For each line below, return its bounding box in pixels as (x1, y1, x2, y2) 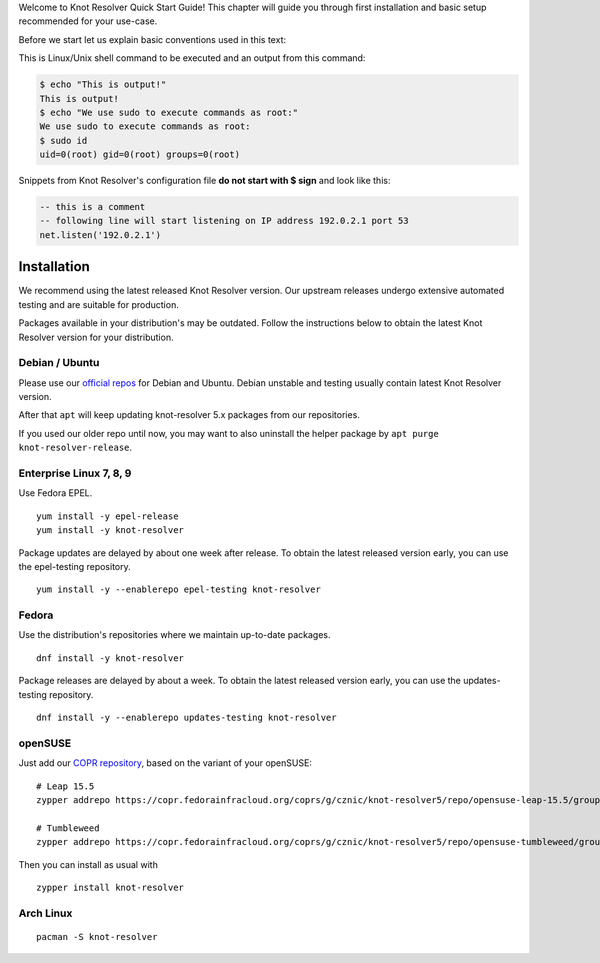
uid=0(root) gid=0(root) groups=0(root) (39, 149, 240, 160)
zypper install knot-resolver (36, 881, 185, 893)
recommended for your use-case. (18, 15, 158, 27)
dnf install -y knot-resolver (36, 652, 185, 664)
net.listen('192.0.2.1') (39, 229, 162, 240)
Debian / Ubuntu (18, 356, 100, 370)
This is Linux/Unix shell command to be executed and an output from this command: (18, 52, 366, 64)
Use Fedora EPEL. (18, 487, 93, 499)
